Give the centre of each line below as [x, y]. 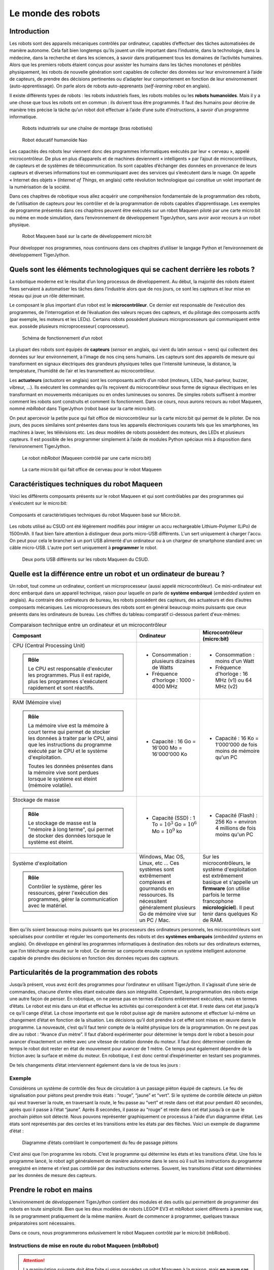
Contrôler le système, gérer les [65, 886]
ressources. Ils [157, 895]
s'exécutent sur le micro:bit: [39, 503]
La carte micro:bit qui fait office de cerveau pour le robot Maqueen [92, 469]
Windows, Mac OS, [162, 856]
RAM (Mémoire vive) [37, 702]
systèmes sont [157, 869]
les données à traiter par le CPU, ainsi [73, 738]
